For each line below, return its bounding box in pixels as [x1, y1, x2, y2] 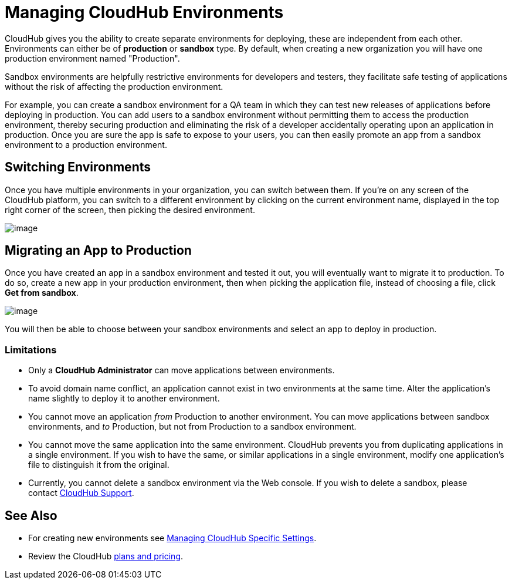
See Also [5, 508, 57, 523]
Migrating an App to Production [5, 243, 192, 258]
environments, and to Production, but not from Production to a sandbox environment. [28, 421, 357, 432]
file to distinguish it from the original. [28, 460, 169, 470]
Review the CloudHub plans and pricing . [28, 551, 184, 562]
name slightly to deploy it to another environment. [28, 393, 220, 404]
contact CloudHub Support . [28, 488, 134, 498]
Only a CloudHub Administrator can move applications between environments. [28, 365, 335, 376]
